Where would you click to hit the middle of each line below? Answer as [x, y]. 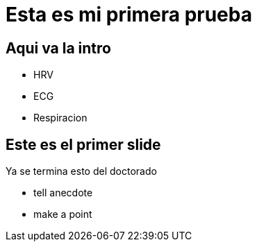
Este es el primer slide [83, 144]
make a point [63, 214]
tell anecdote [63, 193]
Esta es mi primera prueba [129, 15]
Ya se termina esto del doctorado [81, 171]
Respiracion [60, 118]
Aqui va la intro [58, 48]
